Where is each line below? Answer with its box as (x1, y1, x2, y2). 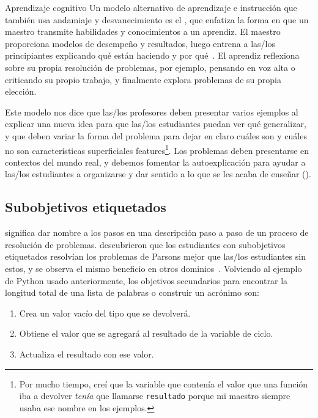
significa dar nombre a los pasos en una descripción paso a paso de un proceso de (5, 226, 309, 239)
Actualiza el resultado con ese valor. (19, 347, 154, 360)
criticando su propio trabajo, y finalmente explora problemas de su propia (5, 73, 282, 86)
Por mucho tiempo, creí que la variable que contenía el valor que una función (19, 377, 308, 390)
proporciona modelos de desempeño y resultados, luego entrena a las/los (5, 37, 275, 50)
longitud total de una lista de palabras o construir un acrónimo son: (5, 286, 259, 299)
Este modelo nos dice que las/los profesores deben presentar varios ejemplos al (5, 105, 298, 118)
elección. (5, 85, 37, 98)
